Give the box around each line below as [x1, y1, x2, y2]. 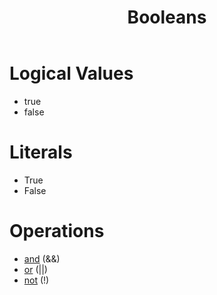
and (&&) [23, 252, 61, 265]
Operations [9, 220, 105, 243]
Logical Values [9, 62, 134, 85]
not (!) [23, 274, 50, 286]
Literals [9, 141, 73, 164]
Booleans [127, 6, 207, 29]
